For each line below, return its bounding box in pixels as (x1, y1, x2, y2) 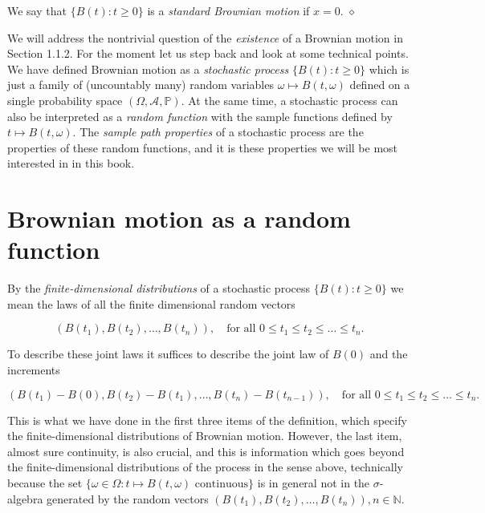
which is (369, 60, 410, 77)
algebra (7, 490, 43, 507)
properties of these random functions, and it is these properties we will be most (7, 139, 398, 156)
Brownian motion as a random (7, 202, 351, 235)
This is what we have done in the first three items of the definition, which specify (7, 411, 407, 428)
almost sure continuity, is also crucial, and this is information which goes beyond (7, 442, 405, 459)
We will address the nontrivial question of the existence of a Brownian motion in (7, 29, 403, 46)
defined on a (349, 76, 410, 93)
